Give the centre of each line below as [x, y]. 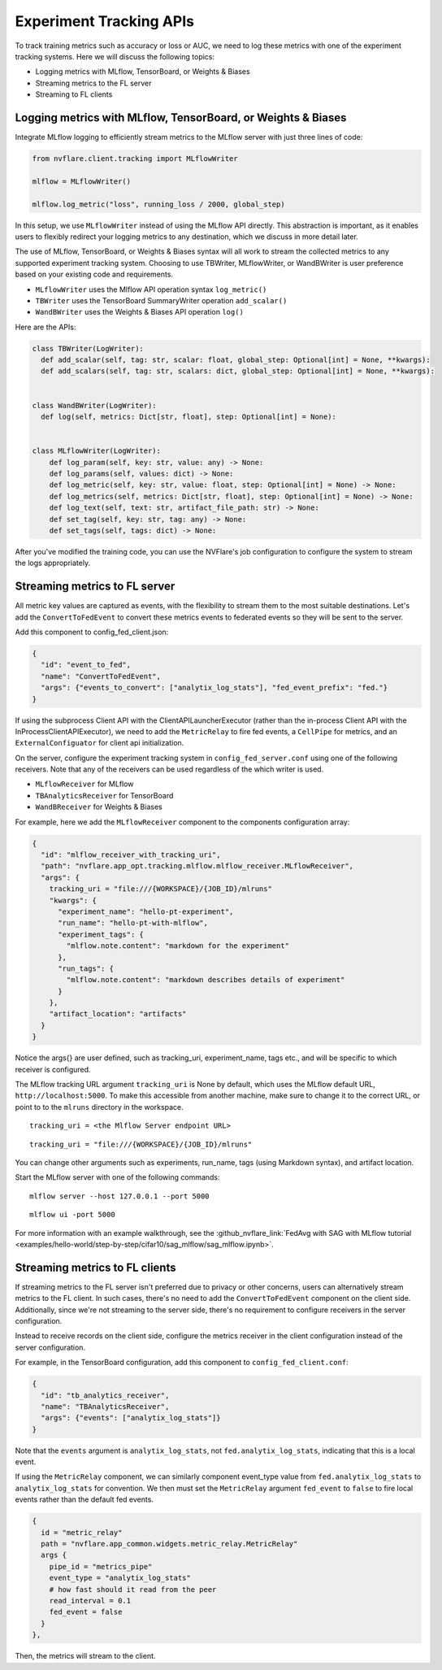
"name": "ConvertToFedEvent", [101, 676]
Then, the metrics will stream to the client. [85, 1656]
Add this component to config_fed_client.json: [92, 632]
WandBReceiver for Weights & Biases [99, 807]
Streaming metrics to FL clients [95, 1267]
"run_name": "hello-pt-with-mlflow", [133, 923]
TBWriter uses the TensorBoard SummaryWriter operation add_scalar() [161, 300]
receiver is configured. [53, 1069]
